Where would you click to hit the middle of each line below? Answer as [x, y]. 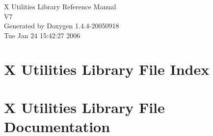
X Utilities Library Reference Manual [60, 6]
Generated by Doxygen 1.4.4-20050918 [62, 26]
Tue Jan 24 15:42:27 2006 [42, 35]
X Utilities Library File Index [107, 69]
